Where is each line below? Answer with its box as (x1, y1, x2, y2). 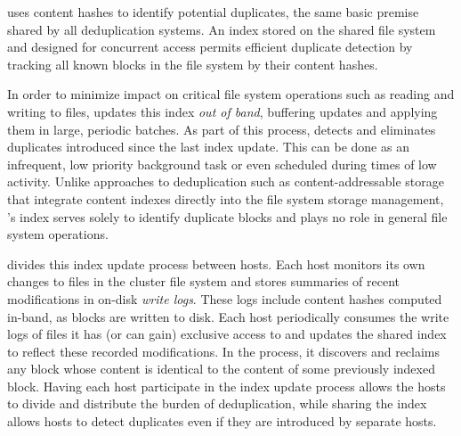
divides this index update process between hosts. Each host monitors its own (7, 254, 425, 273)
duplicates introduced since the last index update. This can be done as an (7, 137, 409, 156)
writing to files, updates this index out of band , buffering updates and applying (7, 102, 438, 120)
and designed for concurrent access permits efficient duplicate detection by (7, 37, 413, 56)
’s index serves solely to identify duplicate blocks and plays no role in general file (7, 207, 448, 226)
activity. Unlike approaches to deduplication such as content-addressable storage (7, 172, 444, 191)
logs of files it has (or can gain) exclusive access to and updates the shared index (7, 325, 447, 343)
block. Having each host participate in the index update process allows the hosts (7, 376, 446, 395)
